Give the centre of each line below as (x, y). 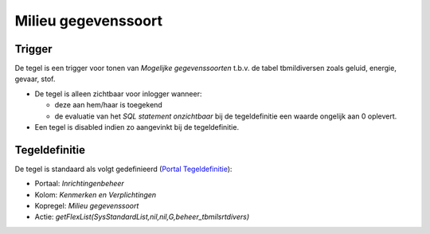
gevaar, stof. (35, 79)
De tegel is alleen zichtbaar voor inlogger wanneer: (118, 94)
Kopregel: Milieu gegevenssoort (87, 206)
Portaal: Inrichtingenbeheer (80, 184)
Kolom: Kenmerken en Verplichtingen (96, 194)
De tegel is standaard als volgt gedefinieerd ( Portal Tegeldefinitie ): (123, 169)
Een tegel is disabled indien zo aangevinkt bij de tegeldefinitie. (137, 127)
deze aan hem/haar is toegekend (108, 105)
